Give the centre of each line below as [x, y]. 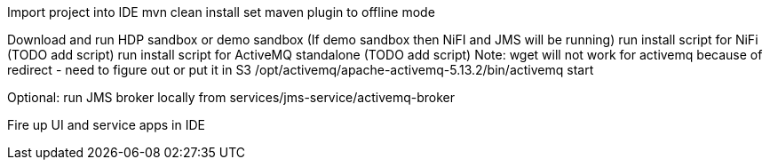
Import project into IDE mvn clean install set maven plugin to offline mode [221, 12]
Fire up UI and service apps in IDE [106, 125]
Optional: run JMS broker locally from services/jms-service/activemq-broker [231, 97]
